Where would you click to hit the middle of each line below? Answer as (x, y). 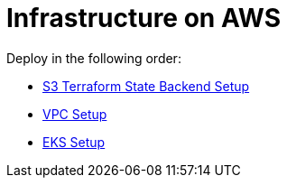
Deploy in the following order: (94, 58)
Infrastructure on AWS (144, 18)
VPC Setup (75, 114)
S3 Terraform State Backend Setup (146, 86)
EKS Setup (74, 142)
